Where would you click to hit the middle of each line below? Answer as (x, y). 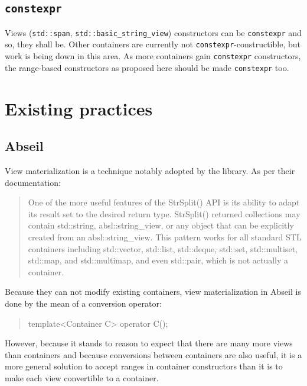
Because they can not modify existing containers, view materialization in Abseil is (153, 292)
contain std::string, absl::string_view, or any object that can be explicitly (161, 225)
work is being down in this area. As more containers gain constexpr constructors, (153, 56)
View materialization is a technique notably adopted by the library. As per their (150, 170)
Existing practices (79, 108)
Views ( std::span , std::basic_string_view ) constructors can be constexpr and (153, 32)
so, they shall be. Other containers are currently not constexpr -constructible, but (153, 44)
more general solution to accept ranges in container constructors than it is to (144, 366)
